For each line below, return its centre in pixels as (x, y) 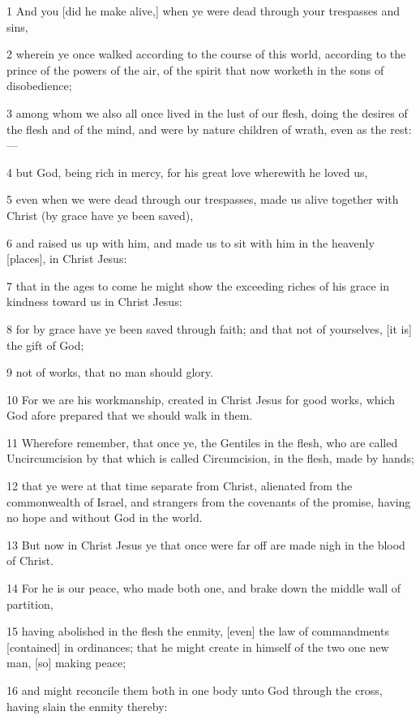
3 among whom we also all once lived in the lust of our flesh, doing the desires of (207, 112)
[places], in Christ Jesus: (67, 259)
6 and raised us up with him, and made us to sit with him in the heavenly (191, 242)
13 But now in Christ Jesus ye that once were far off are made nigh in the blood (206, 544)
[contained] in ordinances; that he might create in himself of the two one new (198, 647)
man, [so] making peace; (66, 663)
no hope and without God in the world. (105, 517)
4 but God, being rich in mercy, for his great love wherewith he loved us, (187, 172)
